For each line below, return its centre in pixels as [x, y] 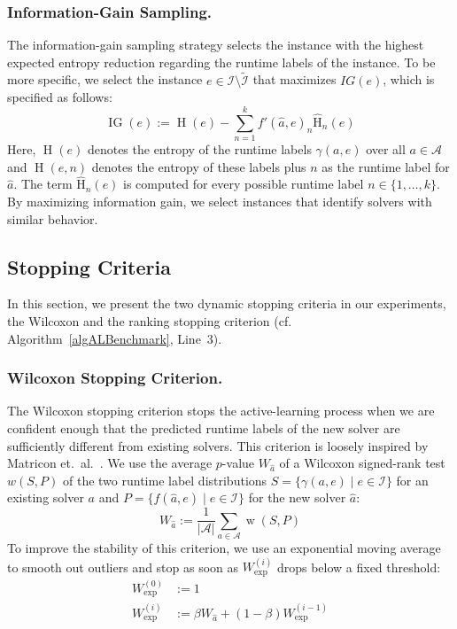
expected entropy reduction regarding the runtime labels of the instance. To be [221, 62]
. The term [43, 184]
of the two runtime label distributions [165, 480]
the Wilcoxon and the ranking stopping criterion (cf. [150, 320]
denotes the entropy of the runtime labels [199, 148]
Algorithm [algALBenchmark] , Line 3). [115, 338]
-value [238, 463]
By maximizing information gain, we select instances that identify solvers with [220, 201]
